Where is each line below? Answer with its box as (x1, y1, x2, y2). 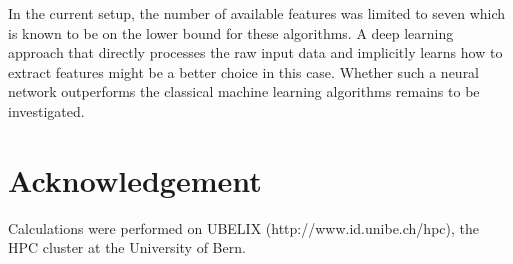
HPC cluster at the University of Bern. (8, 237, 246, 258)
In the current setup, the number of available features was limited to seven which (8, 3, 506, 23)
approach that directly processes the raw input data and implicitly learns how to (8, 42, 503, 63)
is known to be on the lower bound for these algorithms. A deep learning (8, 22, 454, 43)
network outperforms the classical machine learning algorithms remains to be (8, 81, 480, 102)
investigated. (8, 100, 85, 121)
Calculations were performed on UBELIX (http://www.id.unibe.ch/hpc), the (8, 217, 479, 238)
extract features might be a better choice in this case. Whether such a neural (8, 61, 480, 82)
